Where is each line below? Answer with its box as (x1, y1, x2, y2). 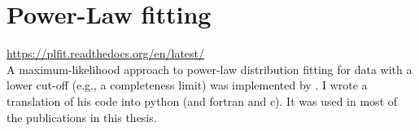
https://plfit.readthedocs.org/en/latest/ (7, 45, 205, 62)
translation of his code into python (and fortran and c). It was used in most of (7, 92, 398, 109)
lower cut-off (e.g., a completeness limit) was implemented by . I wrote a (7, 76, 368, 94)
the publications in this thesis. (7, 108, 157, 125)
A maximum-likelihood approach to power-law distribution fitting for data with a (7, 60, 412, 77)
